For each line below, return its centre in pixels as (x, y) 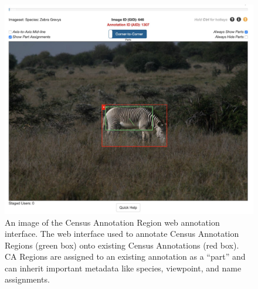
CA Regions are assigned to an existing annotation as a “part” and (125, 256)
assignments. (27, 279)
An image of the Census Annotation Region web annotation (112, 222)
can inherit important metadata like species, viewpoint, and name (123, 268)
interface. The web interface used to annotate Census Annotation (122, 234)
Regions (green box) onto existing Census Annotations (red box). (122, 245)
